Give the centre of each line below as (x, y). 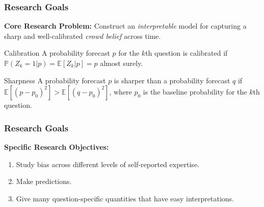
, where (121, 92)
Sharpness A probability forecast (55, 80)
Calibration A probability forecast (57, 53)
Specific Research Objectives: (57, 147)
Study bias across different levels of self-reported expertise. (108, 164)
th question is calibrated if (187, 53)
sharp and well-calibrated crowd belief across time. (83, 36)
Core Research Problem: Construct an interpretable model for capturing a (125, 26)
